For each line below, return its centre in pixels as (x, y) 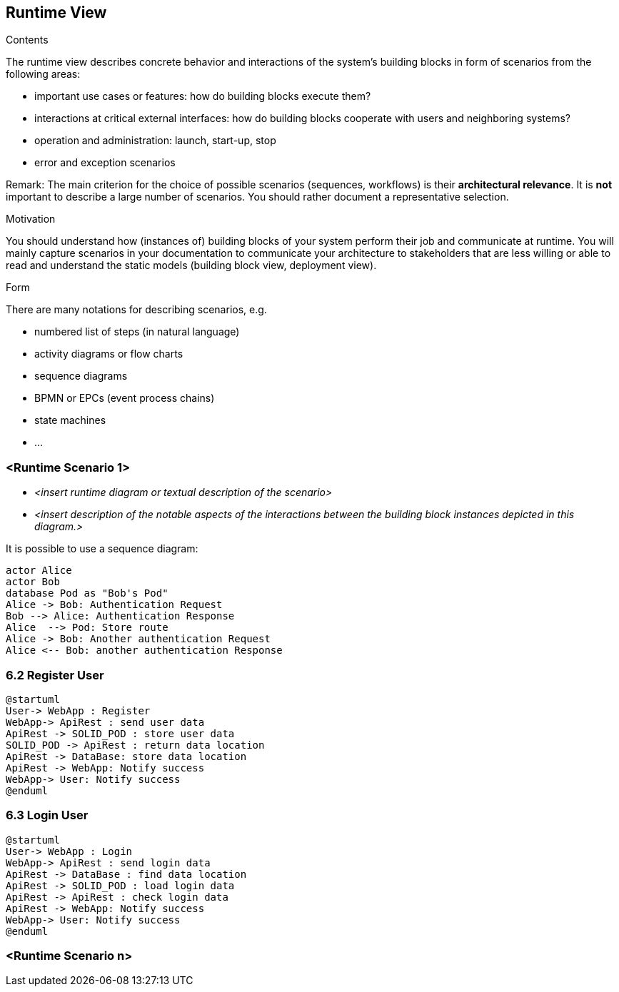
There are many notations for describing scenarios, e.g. (136, 310)
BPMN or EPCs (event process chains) (125, 398)
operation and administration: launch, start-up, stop (155, 141)
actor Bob (33, 582)
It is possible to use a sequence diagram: (102, 549)
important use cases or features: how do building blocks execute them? (203, 96)
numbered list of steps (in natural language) (137, 332)
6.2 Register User (55, 675)
